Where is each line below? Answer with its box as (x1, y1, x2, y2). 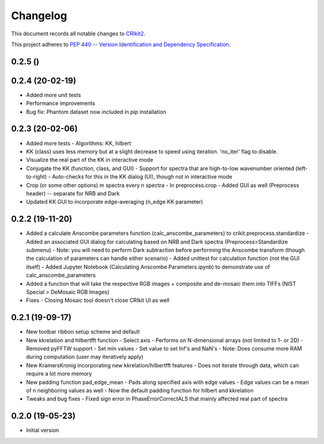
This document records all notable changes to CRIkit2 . (11, 30, 146, 37)
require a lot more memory (26, 370, 92, 377)
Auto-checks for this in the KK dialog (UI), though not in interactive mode (52, 173, 232, 180)
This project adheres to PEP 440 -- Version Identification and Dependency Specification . (11, 41, 231, 48)
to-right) (26, 173, 47, 180)
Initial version (26, 427, 59, 434)
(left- (295, 165, 308, 172)
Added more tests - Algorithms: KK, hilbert (26, 140, 131, 147)
